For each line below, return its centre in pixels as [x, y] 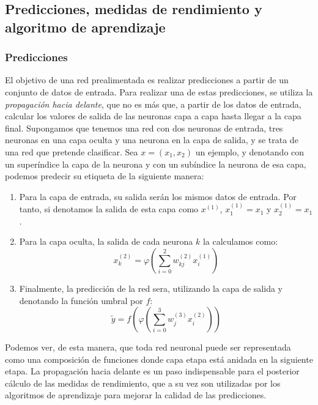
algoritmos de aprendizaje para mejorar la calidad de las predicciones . [136, 395]
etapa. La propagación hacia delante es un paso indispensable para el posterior [152, 371]
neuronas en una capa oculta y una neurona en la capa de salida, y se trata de [152, 140]
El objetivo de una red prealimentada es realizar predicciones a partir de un [147, 80]
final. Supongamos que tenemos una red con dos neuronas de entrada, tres [144, 128]
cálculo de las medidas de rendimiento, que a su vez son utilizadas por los [143, 383]
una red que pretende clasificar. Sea [72, 151]
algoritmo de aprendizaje [85, 27]
